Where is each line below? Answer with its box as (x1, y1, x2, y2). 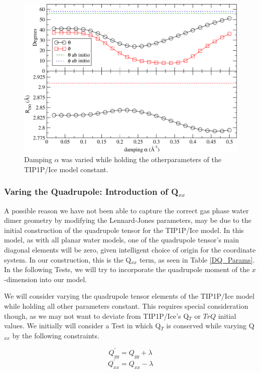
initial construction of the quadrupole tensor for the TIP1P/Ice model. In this (4, 224, 244, 235)
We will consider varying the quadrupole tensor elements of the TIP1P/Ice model (4, 291, 254, 301)
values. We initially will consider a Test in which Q (4, 320, 161, 331)
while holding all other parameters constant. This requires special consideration (4, 300, 248, 311)
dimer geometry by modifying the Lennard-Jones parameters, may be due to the (4, 215, 251, 225)
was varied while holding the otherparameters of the (61, 154, 221, 165)
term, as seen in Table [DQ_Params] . (139, 254, 255, 265)
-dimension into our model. (4, 274, 87, 284)
